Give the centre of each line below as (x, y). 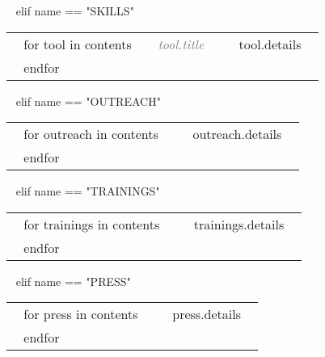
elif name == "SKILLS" (75, 10)
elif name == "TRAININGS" (88, 191)
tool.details (270, 44)
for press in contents (81, 314)
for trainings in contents (92, 224)
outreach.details (237, 134)
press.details (207, 314)
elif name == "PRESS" (73, 281)
